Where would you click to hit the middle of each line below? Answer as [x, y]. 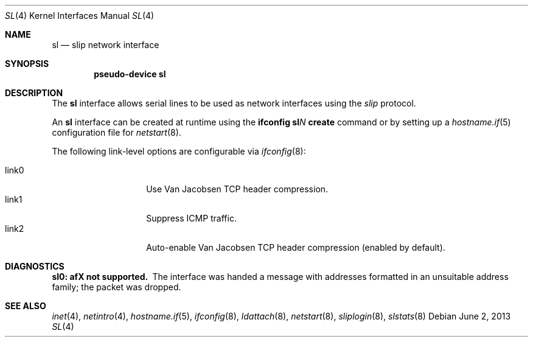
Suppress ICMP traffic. [191, 218]
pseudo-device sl [130, 74]
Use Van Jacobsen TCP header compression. [237, 189]
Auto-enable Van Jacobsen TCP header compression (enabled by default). [296, 247]
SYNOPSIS [27, 64]
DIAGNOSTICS [35, 266]
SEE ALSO [26, 306]
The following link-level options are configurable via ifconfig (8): [179, 151]
